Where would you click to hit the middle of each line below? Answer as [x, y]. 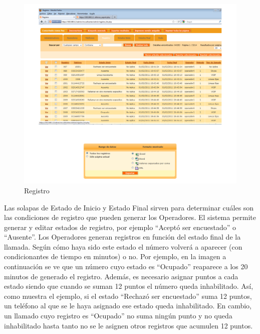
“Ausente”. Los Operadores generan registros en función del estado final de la [122, 237]
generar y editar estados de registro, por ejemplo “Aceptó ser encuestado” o [120, 227]
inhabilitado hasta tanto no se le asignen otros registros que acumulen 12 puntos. [128, 325]
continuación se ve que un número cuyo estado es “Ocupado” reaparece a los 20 [126, 266]
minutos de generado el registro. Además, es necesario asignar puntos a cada [121, 276]
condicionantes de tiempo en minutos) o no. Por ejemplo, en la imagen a [115, 256]
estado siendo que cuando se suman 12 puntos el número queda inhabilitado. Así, [129, 286]
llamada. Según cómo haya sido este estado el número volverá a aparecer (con [123, 246]
